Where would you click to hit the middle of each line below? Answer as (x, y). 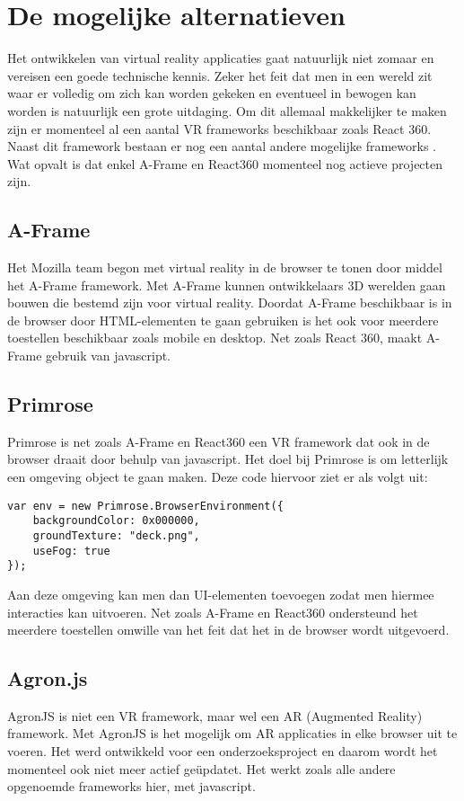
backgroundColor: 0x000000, (116, 521)
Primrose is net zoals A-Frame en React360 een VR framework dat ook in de (219, 441)
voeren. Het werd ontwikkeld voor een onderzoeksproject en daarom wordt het (223, 751)
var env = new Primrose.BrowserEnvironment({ (145, 506)
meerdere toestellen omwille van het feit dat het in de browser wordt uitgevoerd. (228, 630)
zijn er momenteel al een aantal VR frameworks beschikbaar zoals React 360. (219, 128)
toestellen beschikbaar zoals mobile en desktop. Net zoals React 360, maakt (215, 338)
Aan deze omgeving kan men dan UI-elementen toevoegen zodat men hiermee (221, 594)
